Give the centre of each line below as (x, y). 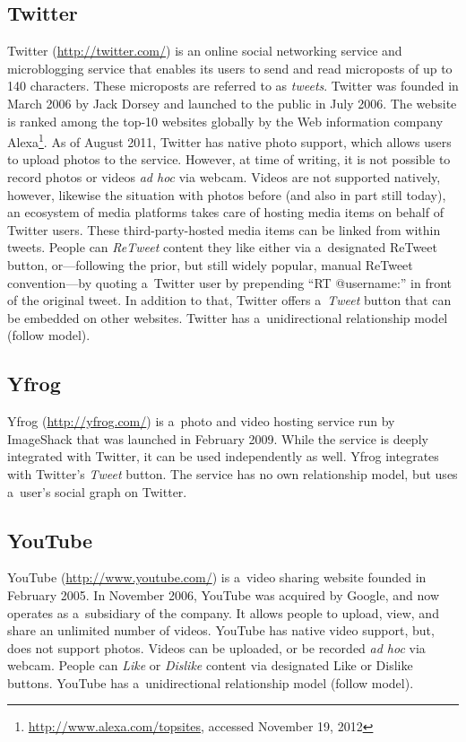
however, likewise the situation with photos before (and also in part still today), (227, 194)
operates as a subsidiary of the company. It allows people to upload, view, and (223, 612)
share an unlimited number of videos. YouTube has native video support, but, (221, 630)
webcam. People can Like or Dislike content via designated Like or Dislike (210, 665)
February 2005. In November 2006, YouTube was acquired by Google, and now (223, 594)
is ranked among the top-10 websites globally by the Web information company (225, 121)
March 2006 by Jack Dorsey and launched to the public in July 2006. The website (232, 103)
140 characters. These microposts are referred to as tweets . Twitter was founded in (233, 86)
